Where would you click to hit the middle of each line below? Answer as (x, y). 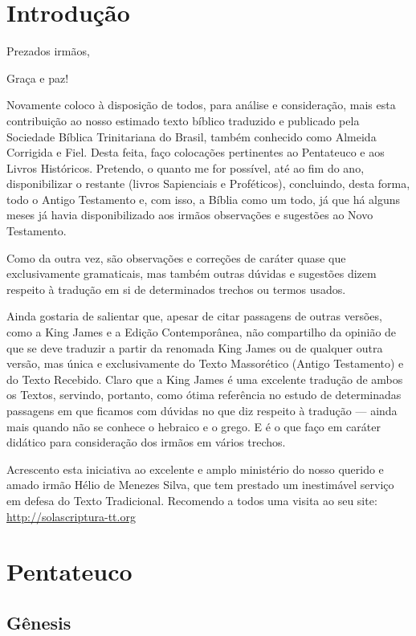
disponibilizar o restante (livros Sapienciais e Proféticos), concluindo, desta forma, (208, 183)
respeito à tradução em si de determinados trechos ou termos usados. (176, 289)
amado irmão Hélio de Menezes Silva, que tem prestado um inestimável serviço (200, 485)
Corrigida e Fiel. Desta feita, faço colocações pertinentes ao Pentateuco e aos (196, 152)
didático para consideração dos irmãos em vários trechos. (146, 442)
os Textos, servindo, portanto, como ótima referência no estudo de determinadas (204, 395)
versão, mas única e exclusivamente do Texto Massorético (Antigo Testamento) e (205, 363)
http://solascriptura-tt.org (71, 516)
